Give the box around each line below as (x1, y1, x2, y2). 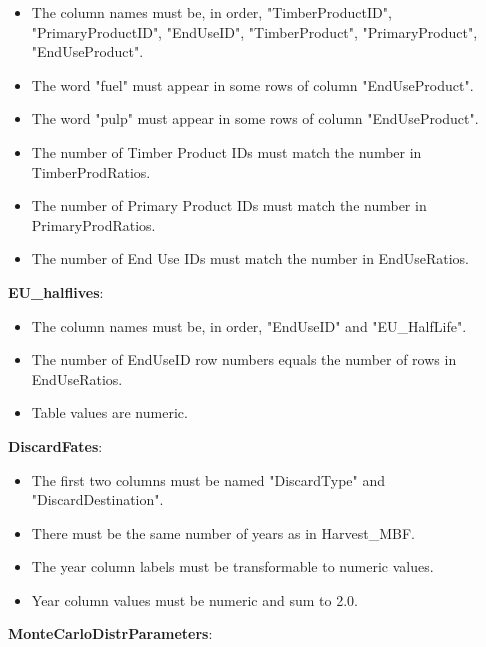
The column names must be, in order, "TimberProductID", (31, 2, 392, 22)
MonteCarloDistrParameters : (8, 623, 213, 644)
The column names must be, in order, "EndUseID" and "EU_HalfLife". (31, 315, 467, 336)
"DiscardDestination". (31, 489, 164, 510)
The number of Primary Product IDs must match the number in (31, 195, 427, 216)
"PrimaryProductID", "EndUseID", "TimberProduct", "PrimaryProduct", (31, 21, 478, 42)
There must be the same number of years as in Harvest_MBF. (31, 522, 415, 543)
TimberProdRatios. (31, 161, 151, 182)
